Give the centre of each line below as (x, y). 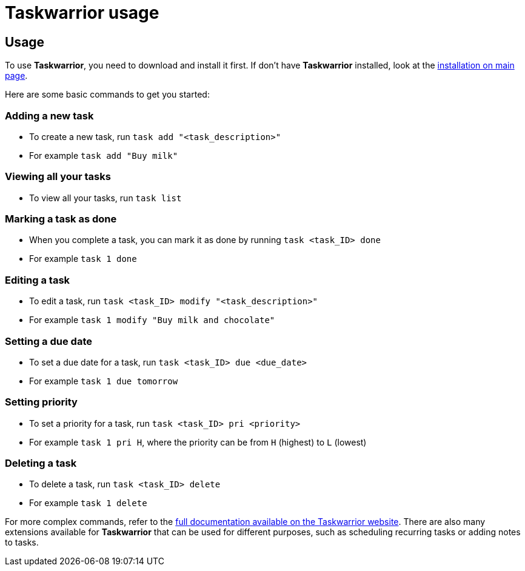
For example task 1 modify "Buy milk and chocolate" (152, 320)
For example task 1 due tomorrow (104, 381)
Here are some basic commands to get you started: (107, 95)
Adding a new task (49, 115)
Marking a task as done (61, 219)
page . (16, 76)
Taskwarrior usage (82, 13)
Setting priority (41, 402)
